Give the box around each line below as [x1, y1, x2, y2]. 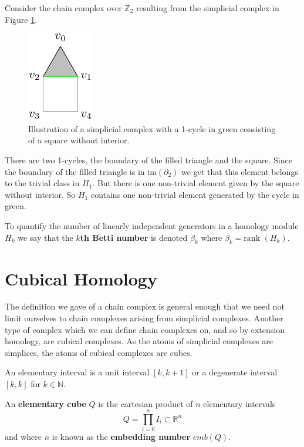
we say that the [18, 231, 73, 243]
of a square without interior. [28, 134, 130, 146]
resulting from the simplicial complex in [136, 2, 279, 14]
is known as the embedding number [52, 431, 191, 443]
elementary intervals [203, 397, 276, 409]
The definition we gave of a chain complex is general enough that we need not [5, 300, 285, 312]
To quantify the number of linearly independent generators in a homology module [5, 219, 299, 231]
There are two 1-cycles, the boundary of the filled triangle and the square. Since [5, 153, 292, 166]
